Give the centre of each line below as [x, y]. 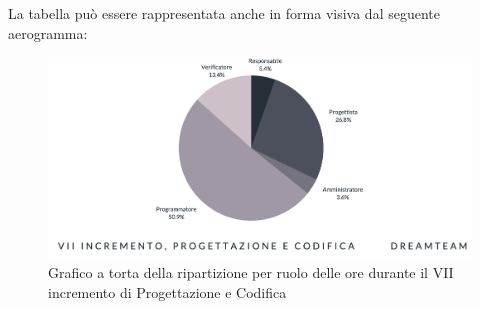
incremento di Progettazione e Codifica [167, 291]
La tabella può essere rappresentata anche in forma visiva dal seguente [224, 13]
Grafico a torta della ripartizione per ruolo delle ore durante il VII [251, 272]
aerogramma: [48, 32]
